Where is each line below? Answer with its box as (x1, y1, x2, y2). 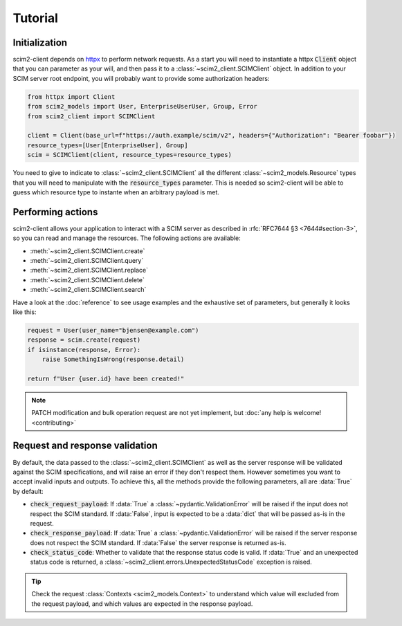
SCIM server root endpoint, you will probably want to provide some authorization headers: (12, 74, 270, 82)
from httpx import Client (27, 93, 116, 100)
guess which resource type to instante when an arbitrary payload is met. (12, 187, 219, 196)
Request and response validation (12, 440, 158, 452)
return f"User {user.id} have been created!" (27, 374, 185, 383)
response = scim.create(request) (27, 336, 141, 344)
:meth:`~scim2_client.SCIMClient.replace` (30, 266, 149, 275)
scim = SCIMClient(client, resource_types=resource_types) (27, 151, 232, 159)
